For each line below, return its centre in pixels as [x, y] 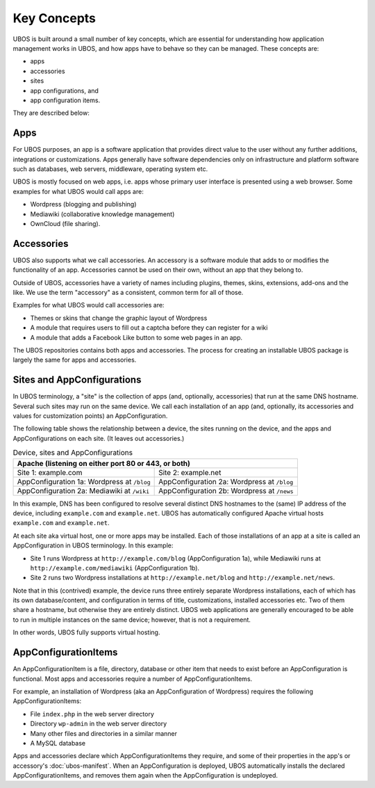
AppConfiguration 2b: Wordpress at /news [226, 490]
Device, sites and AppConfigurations [73, 453]
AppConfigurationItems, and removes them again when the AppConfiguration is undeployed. [145, 775]
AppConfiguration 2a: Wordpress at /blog [226, 481]
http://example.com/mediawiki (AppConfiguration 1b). [115, 568]
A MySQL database [58, 743]
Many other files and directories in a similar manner [103, 733]
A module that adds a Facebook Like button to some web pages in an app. [136, 337]
